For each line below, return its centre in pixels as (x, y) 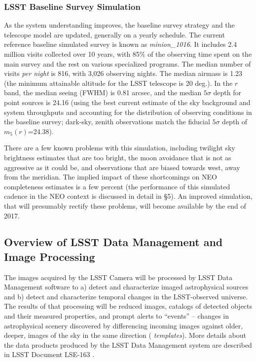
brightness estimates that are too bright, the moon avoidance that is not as (118, 157)
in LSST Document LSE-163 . (49, 354)
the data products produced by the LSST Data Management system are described (128, 344)
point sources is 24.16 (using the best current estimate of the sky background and (127, 102)
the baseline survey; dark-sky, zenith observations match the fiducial (107, 122)
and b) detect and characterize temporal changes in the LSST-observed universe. (126, 296)
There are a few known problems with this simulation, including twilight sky (120, 148)
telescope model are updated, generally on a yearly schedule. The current (114, 34)
